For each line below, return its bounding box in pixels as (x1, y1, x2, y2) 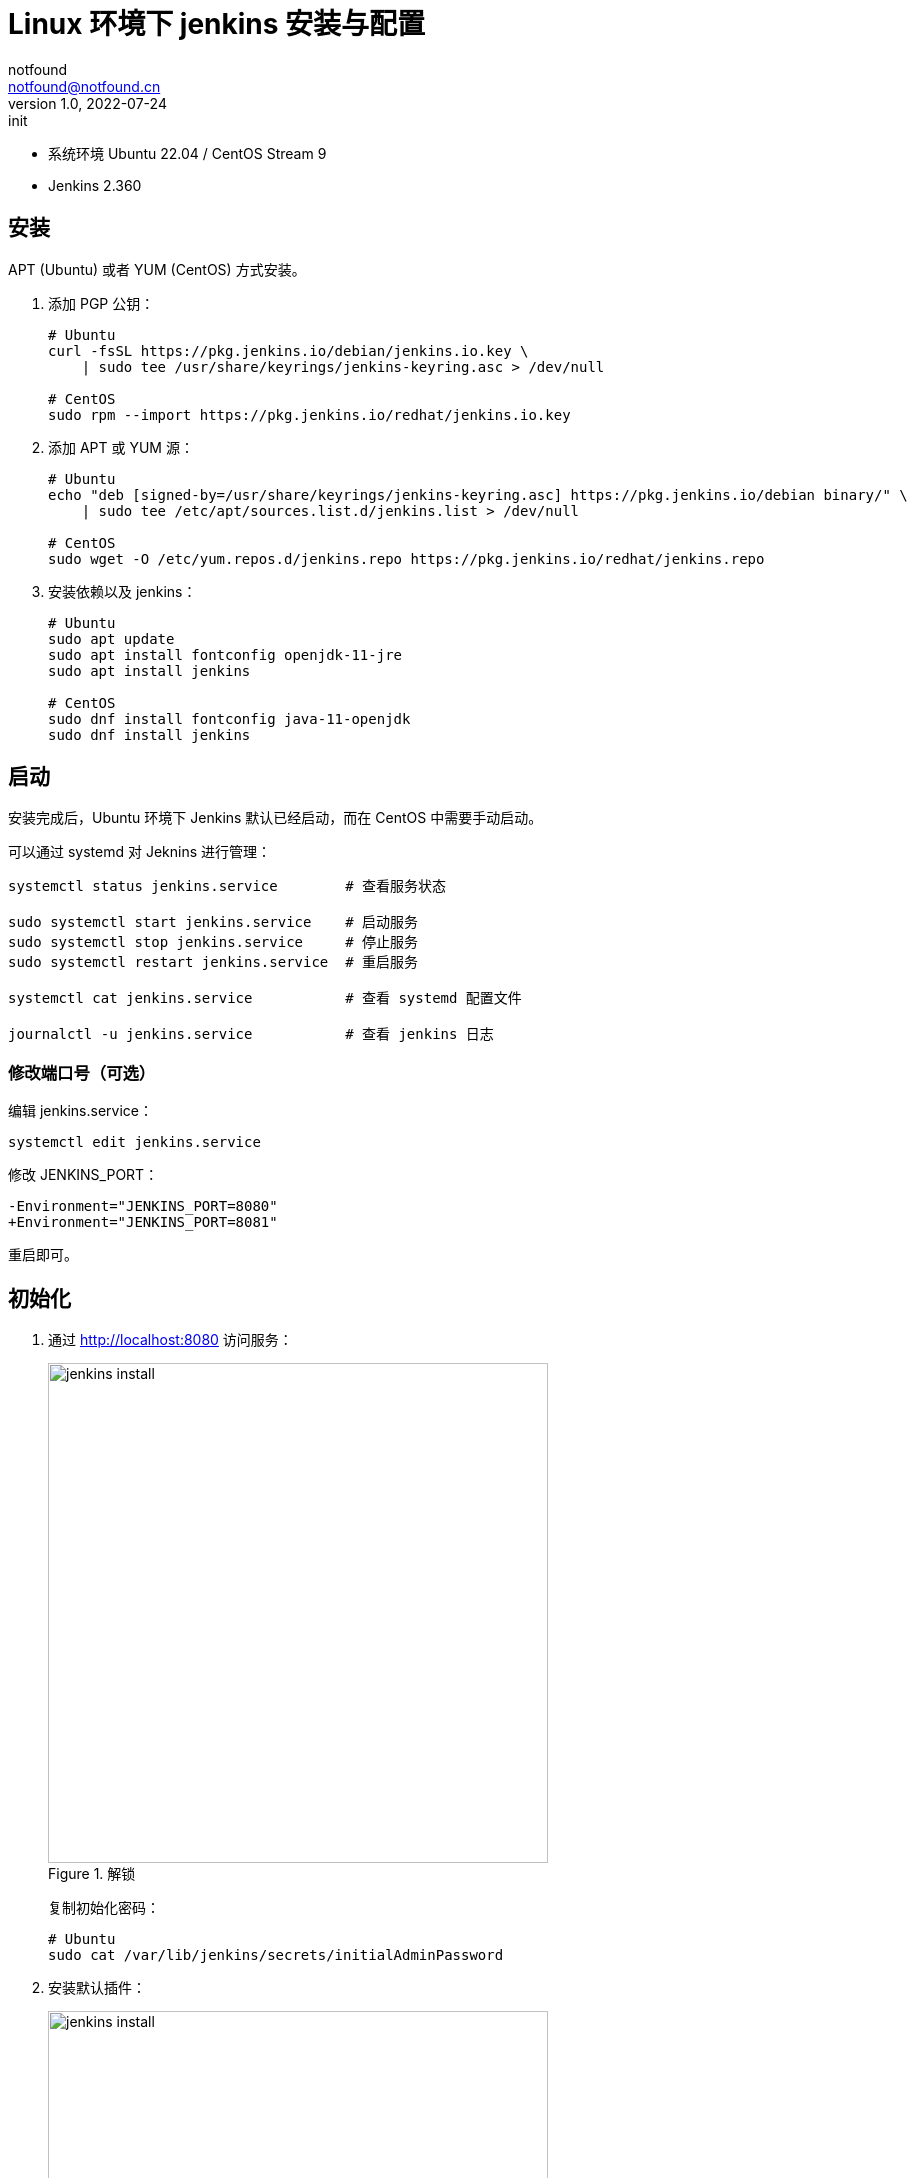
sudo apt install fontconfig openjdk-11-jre (48, 646, 403, 663)
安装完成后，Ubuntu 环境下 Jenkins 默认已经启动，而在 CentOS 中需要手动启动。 (8, 809, 543, 827)
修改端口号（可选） (8, 1062, 156, 1083)
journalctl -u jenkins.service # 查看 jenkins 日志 (8, 1026, 494, 1043)
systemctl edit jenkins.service (8, 1134, 261, 1151)
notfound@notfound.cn (8, 77, 161, 95)
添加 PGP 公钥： (48, 294, 155, 312)
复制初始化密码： (48, 1899, 160, 1917)
